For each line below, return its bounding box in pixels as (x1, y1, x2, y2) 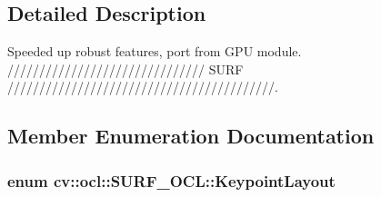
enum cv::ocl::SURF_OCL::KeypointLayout (7, 169, 336, 192)
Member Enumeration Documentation (7, 122, 375, 150)
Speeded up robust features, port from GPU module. (7, 42, 302, 61)
